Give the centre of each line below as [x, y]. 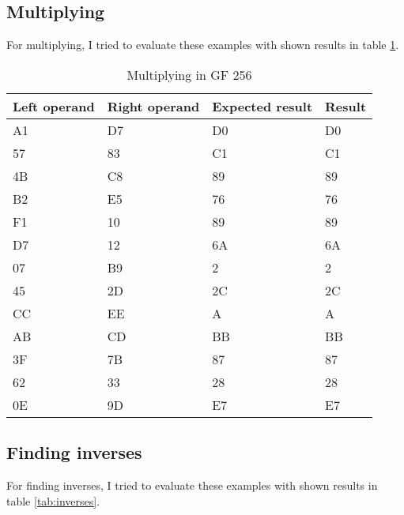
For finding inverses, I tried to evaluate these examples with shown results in [192, 485]
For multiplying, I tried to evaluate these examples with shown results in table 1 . [203, 45]
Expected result [262, 106]
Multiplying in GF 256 [189, 74]
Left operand [54, 106]
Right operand [153, 106]
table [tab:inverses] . [53, 500]
